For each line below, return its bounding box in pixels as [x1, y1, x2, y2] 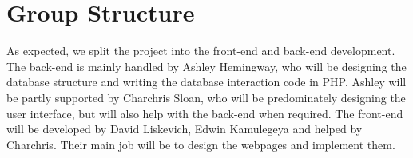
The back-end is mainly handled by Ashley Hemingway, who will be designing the [6, 57, 407, 74]
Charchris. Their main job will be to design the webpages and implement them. [6, 136, 395, 152]
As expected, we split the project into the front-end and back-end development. [6, 42, 395, 59]
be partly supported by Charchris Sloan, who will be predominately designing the [6, 89, 406, 105]
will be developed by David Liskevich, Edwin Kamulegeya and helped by [6, 120, 363, 137]
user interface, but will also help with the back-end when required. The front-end [6, 105, 403, 121]
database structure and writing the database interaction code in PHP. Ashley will [6, 73, 407, 90]
